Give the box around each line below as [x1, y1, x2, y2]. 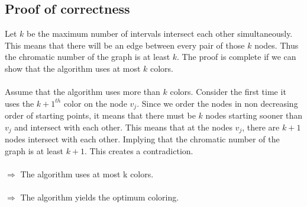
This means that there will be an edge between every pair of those [5, 39, 245, 51]
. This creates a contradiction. [85, 144, 193, 157]
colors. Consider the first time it [170, 85, 286, 98]
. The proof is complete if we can [177, 50, 296, 63]
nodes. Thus [254, 39, 299, 51]
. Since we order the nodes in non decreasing [137, 97, 298, 109]
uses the [5, 97, 34, 109]
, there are [242, 120, 280, 133]
